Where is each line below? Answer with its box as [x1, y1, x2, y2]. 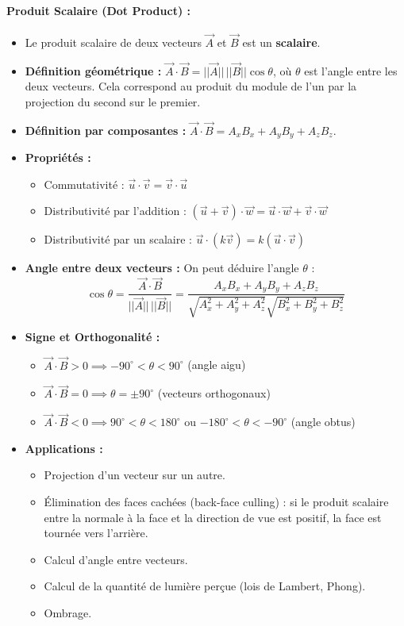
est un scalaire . [242, 34, 321, 51]
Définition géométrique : [25, 62, 162, 79]
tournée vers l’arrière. [44, 524, 148, 541]
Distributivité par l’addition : [44, 202, 187, 219]
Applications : [25, 440, 103, 456]
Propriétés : [25, 149, 91, 166]
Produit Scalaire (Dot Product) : [6, 2, 190, 18]
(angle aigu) [187, 356, 246, 373]
